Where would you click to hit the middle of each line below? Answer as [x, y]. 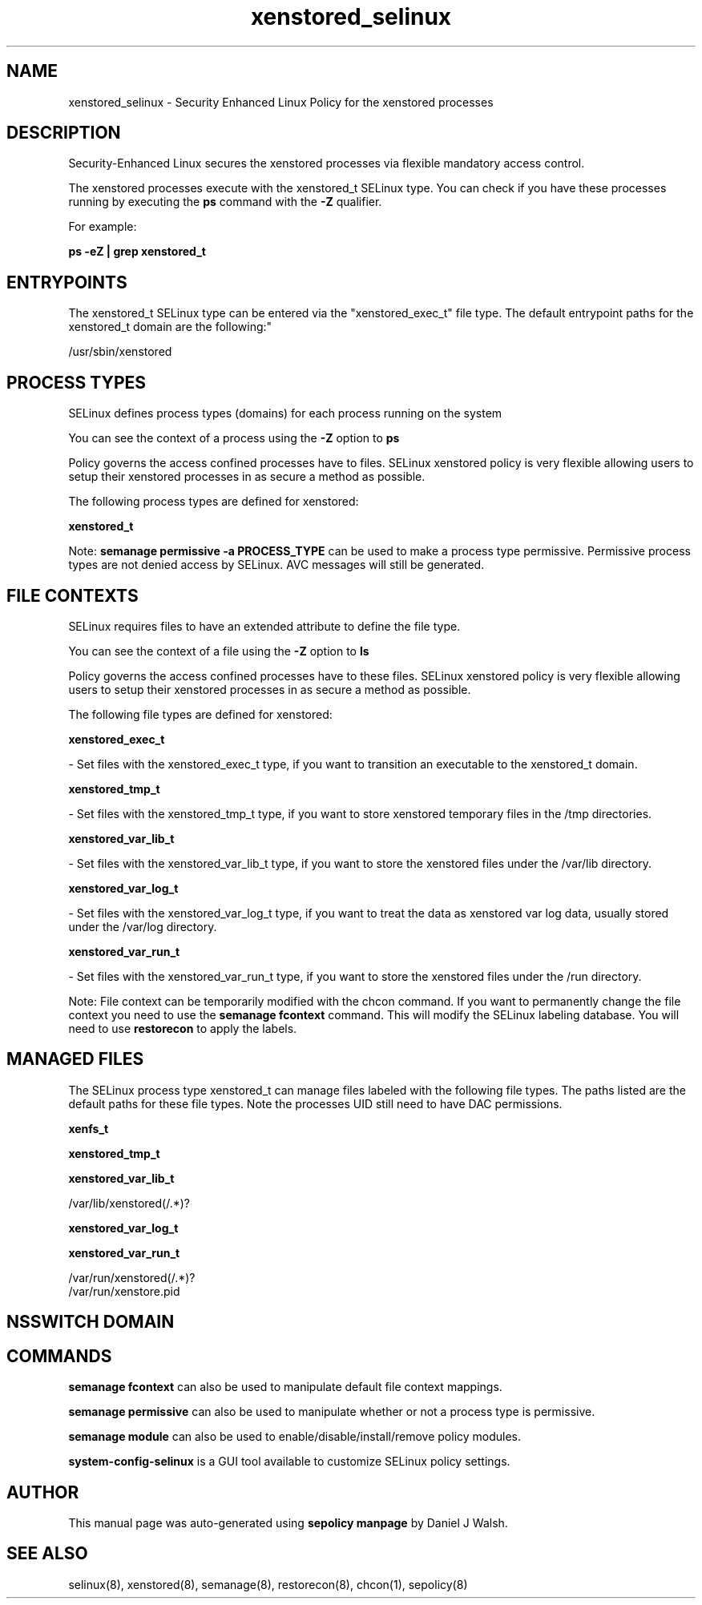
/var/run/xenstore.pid [124, 1291]
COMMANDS [59, 1356]
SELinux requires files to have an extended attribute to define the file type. [264, 626]
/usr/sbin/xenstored [120, 352]
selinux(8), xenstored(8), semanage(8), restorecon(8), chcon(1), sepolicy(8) [268, 1584]
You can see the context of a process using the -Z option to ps [234, 438]
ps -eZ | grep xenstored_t [137, 252]
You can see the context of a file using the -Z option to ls [219, 651]
